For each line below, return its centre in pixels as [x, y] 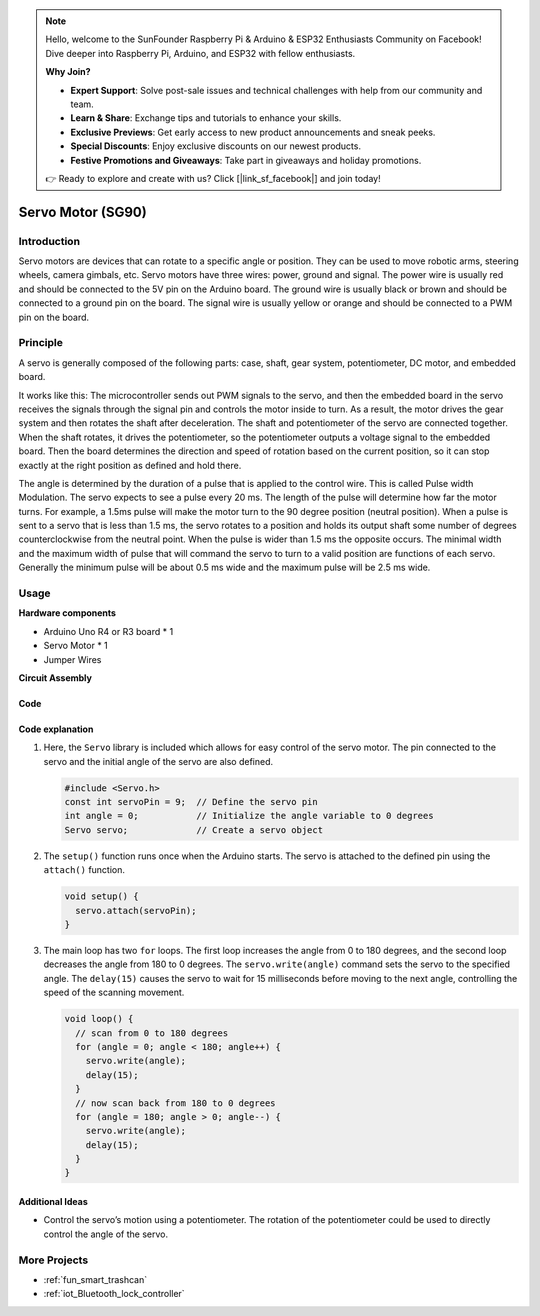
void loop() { [99, 1019]
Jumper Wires [72, 659]
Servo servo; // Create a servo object [194, 829]
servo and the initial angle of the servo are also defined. [158, 761]
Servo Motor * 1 [76, 646]
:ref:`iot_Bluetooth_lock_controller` [114, 1294]
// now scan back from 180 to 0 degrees [175, 1103]
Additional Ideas [53, 1202]
